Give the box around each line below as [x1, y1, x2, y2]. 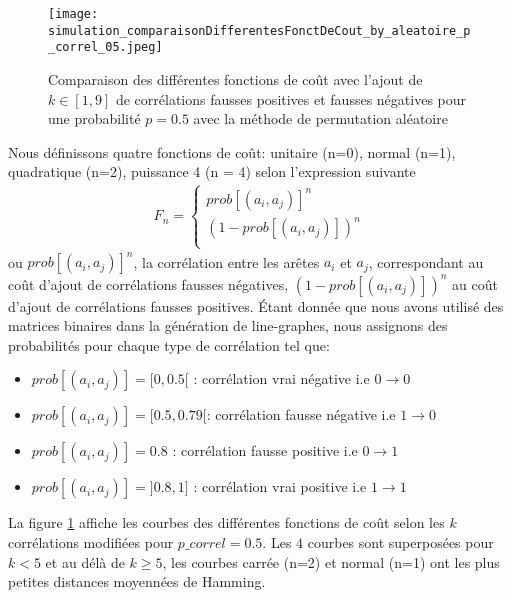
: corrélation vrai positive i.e [193, 476, 367, 497]
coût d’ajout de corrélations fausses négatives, [8, 273, 289, 294]
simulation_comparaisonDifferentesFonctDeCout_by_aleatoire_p [48, 23, 471, 38]
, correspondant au [368, 251, 484, 272]
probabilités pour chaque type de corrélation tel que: [8, 334, 330, 355]
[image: [48, 7, 99, 21]
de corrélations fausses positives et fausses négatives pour [115, 88, 467, 109]
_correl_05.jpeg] [48, 40, 163, 55]
